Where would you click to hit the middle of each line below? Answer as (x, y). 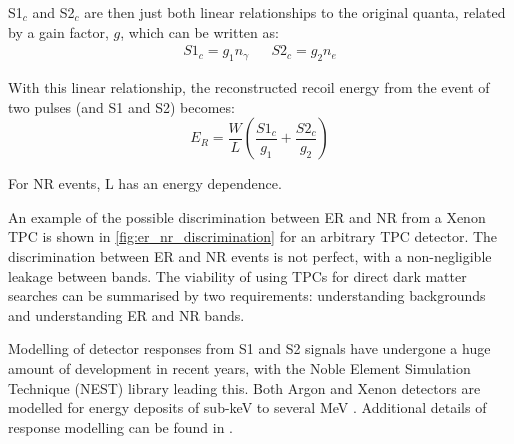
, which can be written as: (199, 31)
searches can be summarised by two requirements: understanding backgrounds (247, 295)
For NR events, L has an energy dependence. (145, 183)
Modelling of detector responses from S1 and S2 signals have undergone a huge (249, 348)
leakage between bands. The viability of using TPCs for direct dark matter (237, 275)
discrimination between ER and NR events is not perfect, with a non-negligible (250, 255)
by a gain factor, (58, 31)
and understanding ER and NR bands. (126, 314)
